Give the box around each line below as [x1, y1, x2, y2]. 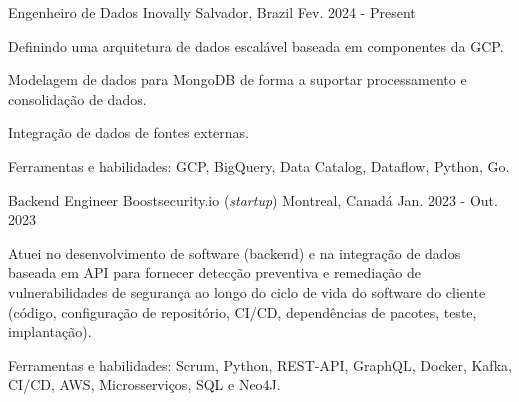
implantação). [8, 321, 92, 342]
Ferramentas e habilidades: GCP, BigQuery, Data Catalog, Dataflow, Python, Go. [8, 155, 510, 176]
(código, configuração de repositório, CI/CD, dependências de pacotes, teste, [8, 301, 477, 322]
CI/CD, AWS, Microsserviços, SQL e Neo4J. [8, 374, 281, 395]
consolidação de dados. [8, 88, 147, 109]
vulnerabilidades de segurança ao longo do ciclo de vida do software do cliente [8, 281, 486, 302]
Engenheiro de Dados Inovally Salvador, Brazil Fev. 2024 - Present [8, 2, 416, 22]
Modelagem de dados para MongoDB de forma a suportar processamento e [8, 69, 467, 90]
